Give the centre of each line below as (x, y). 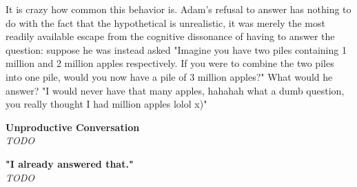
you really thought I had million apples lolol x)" (106, 104)
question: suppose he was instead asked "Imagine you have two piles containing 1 (176, 49)
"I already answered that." (70, 163)
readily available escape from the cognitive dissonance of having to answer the (170, 36)
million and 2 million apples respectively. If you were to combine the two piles (170, 63)
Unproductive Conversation (73, 127)
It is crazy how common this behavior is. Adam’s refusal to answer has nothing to (178, 9)
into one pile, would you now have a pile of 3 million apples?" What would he (169, 76)
